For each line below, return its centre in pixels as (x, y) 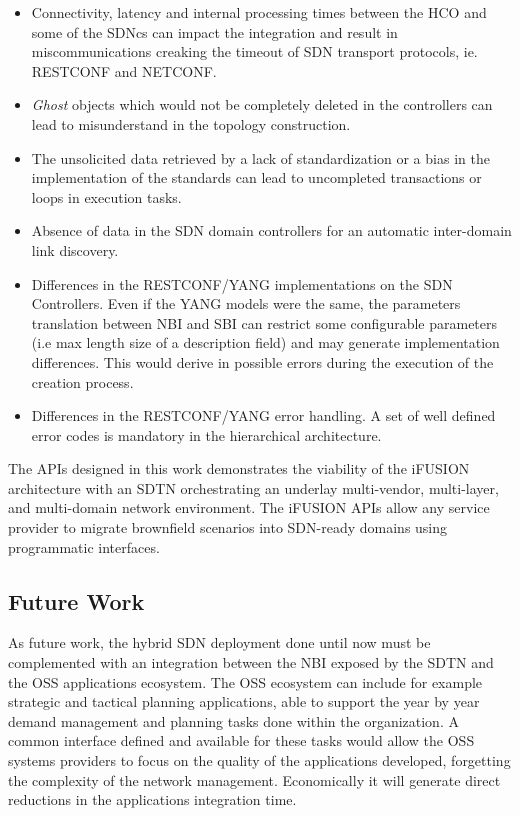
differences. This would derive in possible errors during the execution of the (262, 361)
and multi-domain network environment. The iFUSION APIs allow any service (249, 507)
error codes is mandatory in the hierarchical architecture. (206, 434)
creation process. (82, 381)
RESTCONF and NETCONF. (124, 70)
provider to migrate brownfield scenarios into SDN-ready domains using (228, 527)
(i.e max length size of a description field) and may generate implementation (265, 342)
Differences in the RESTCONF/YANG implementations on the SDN (242, 283)
